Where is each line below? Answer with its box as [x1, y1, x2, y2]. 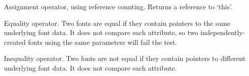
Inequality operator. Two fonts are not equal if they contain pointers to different [4, 53, 246, 63]
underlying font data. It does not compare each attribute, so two [4, 27, 198, 38]
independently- [200, 27, 245, 38]
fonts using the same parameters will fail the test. [28, 37, 177, 47]
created [4, 37, 26, 47]
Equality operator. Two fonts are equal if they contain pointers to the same [4, 18, 231, 28]
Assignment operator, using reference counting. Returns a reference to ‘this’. [4, 1, 233, 11]
